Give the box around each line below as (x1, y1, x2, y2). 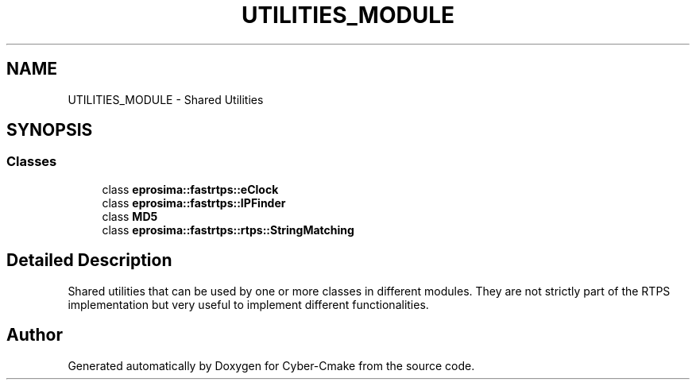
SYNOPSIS (6, 120, 93, 141)
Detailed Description (6, 250, 172, 271)
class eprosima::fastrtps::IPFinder (102, 195, 286, 210)
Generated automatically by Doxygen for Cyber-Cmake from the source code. (68, 358, 475, 372)
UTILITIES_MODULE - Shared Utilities (68, 92, 264, 106)
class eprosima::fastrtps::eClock (102, 182, 279, 196)
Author (6, 325, 63, 345)
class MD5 (102, 209, 158, 223)
